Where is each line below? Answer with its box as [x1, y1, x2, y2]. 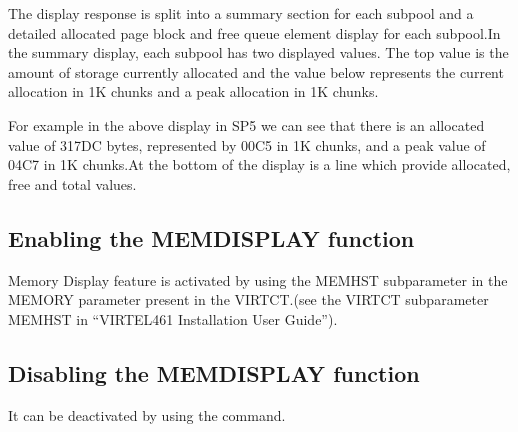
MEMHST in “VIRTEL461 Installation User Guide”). [8, 308, 338, 329]
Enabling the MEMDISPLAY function [8, 222, 415, 253]
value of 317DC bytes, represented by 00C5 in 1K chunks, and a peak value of [8, 134, 486, 155]
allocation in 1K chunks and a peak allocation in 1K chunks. [8, 81, 379, 102]
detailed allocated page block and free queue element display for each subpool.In [8, 22, 501, 43]
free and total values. [8, 173, 137, 194]
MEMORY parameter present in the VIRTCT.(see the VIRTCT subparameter [8, 289, 489, 310]
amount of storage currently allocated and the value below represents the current [8, 61, 504, 82]
